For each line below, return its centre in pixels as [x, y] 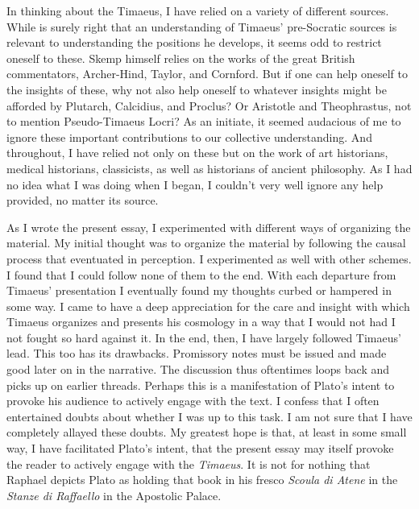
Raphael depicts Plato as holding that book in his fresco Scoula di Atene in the [202, 480]
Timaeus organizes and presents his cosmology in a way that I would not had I [201, 322]
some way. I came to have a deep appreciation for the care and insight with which [208, 306]
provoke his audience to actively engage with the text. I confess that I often [193, 401]
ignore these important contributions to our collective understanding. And [189, 137]
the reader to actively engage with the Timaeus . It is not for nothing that [189, 463]
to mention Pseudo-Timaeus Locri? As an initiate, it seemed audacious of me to [204, 121]
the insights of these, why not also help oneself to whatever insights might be [197, 89]
